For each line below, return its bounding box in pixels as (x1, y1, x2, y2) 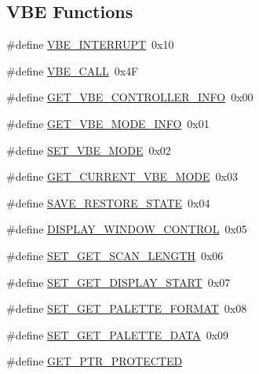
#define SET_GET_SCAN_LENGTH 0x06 (6, 247, 224, 263)
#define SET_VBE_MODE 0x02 (6, 141, 171, 158)
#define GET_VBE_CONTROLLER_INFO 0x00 (6, 89, 254, 105)
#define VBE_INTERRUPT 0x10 (6, 36, 174, 53)
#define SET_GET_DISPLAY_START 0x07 (6, 273, 231, 290)
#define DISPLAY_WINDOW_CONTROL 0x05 (6, 221, 247, 237)
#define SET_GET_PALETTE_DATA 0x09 (6, 326, 229, 343)
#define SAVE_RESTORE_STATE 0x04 (6, 194, 210, 211)
